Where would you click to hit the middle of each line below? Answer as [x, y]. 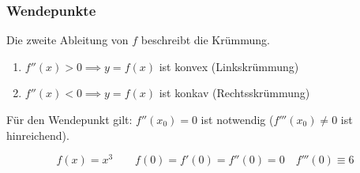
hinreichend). [38, 135]
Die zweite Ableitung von [67, 40]
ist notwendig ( [237, 119]
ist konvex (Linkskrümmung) [229, 66]
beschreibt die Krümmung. [205, 40]
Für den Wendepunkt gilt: [69, 119]
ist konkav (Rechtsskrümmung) [234, 93]
